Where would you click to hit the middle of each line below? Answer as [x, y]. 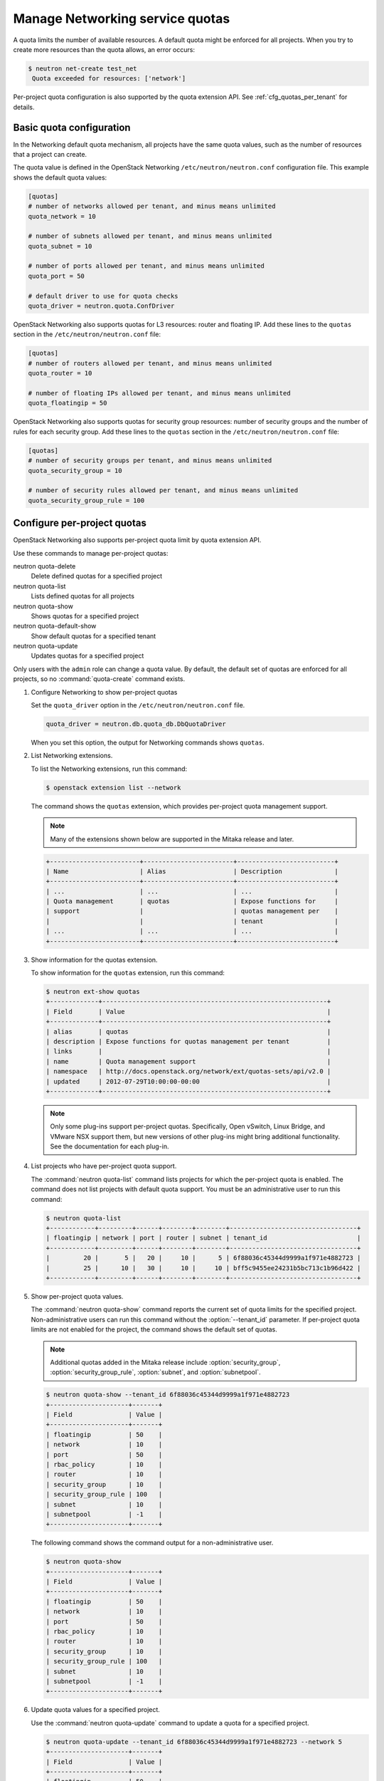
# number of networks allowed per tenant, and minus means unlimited [152, 206]
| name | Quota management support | [188, 1061]
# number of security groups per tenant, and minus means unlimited [150, 461]
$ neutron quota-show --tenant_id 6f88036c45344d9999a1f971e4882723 [168, 1395]
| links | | [188, 1052]
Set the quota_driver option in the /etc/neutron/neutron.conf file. [138, 705]
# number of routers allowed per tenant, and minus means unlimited [150, 363]
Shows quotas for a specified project [85, 616]
